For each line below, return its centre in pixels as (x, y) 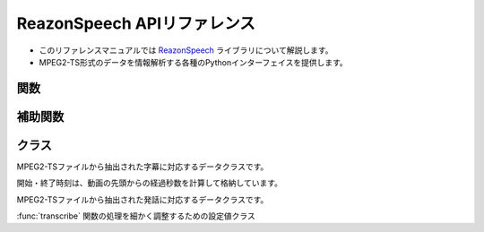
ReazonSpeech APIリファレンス (136, 23)
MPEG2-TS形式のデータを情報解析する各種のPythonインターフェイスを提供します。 (194, 62)
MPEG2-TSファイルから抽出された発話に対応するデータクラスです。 (143, 199)
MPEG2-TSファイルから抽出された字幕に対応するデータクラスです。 (143, 167)
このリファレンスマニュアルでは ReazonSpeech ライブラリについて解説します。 (186, 50)
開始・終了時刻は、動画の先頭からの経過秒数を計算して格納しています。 (149, 183)
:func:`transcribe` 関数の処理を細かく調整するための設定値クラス (136, 216)
